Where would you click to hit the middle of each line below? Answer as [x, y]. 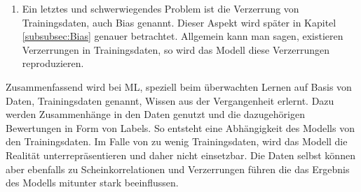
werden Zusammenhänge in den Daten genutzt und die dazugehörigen [155, 114]
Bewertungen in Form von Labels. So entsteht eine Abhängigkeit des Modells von [180, 127]
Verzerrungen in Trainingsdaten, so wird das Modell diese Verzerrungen [176, 49]
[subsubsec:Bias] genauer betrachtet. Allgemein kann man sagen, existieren [183, 36]
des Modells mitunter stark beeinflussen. [92, 183]
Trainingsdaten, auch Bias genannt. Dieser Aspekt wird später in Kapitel [179, 22]
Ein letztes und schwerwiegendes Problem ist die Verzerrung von [161, 8]
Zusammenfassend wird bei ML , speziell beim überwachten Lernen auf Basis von [179, 86]
